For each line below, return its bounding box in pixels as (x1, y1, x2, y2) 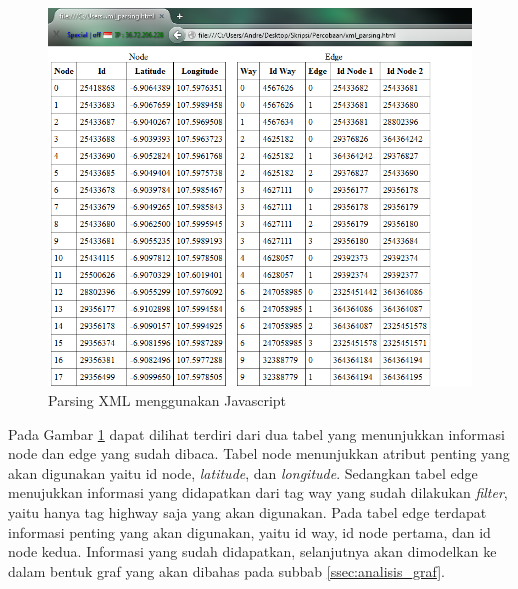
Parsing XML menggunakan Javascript (48, 390, 287, 410)
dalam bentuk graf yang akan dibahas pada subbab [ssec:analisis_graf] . (8, 560, 445, 581)
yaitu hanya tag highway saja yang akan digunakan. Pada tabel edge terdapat (8, 501, 487, 522)
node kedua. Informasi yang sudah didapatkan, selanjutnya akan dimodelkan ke (8, 541, 497, 562)
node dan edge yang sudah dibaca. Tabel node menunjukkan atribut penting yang (8, 443, 510, 464)
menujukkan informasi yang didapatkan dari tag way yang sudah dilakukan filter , (8, 482, 508, 503)
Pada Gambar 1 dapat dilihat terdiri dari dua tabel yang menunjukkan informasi (8, 423, 505, 444)
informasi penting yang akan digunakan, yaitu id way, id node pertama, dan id (8, 521, 491, 542)
